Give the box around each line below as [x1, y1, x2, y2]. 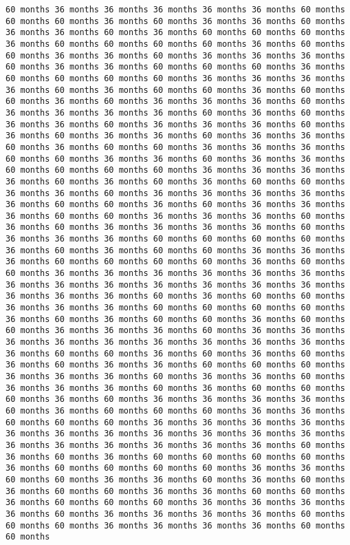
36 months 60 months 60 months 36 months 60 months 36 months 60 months [6, 348, 345, 359]
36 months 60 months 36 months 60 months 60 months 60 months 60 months [6, 451, 345, 462]
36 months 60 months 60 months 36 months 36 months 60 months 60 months [6, 486, 345, 496]
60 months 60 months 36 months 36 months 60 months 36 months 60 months [6, 474, 345, 484]
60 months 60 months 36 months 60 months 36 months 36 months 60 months [6, 16, 345, 26]
